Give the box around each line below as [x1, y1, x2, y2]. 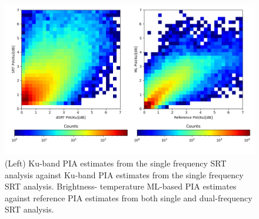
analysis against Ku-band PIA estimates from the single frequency [5, 168, 244, 181]
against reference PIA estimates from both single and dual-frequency [5, 191, 253, 204]
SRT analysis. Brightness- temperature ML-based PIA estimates [5, 180, 237, 192]
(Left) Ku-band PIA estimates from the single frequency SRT [5, 156, 227, 169]
